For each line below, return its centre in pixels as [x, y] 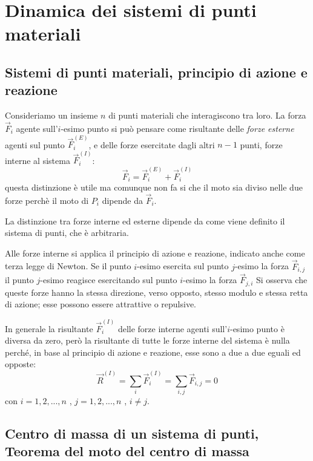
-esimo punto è [257, 328]
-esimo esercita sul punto [183, 266]
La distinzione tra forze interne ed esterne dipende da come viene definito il [145, 221]
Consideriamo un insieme [51, 115]
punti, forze [261, 144]
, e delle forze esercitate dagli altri [152, 144]
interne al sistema [38, 160]
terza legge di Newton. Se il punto [68, 266]
